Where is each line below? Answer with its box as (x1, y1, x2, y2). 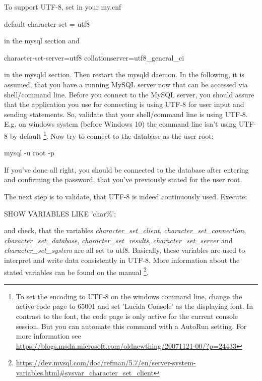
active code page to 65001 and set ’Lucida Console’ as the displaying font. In (16, 301, 253, 311)
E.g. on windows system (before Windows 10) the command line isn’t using (4, 119, 237, 129)
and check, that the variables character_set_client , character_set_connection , (4, 225, 246, 236)
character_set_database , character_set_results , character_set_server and (4, 235, 233, 245)
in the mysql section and (4, 35, 80, 46)
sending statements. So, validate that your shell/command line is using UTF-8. (4, 108, 248, 119)
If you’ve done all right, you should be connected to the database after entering (4, 164, 249, 175)
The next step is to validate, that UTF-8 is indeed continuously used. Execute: (4, 191, 247, 201)
